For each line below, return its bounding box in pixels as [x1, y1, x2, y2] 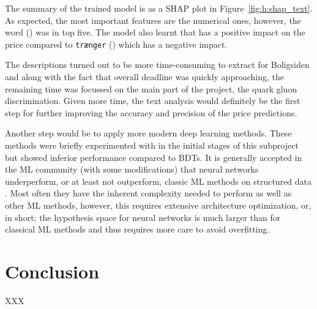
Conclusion [5, 258, 100, 283]
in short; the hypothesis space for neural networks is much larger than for [5, 210, 281, 223]
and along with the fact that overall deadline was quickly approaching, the [5, 70, 284, 83]
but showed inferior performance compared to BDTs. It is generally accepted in [5, 151, 302, 163]
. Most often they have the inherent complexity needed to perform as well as [5, 187, 292, 199]
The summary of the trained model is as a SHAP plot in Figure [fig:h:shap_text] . [5, 2, 313, 14]
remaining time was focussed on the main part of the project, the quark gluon [5, 82, 297, 95]
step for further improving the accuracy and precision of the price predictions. [5, 106, 297, 119]
